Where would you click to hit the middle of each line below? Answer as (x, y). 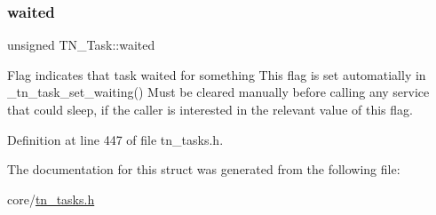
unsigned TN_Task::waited (81, 45)
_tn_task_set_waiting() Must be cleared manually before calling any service (218, 92)
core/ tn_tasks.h (51, 199)
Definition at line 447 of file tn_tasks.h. (115, 139)
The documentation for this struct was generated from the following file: (204, 169)
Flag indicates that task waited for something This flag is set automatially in (217, 74)
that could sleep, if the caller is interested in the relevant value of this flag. (210, 109)
